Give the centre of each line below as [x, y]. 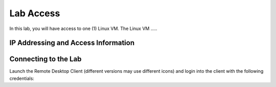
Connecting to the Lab [45, 59]
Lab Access [35, 13]
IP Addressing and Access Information [72, 43]
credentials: [22, 78]
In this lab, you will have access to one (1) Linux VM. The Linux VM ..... [83, 28]
